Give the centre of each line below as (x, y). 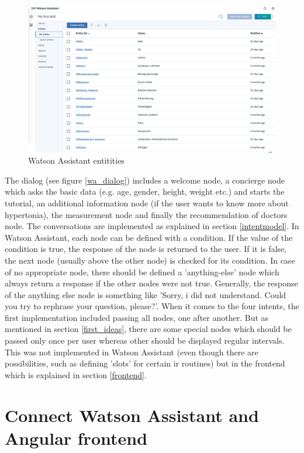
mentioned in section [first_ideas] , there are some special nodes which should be (148, 329)
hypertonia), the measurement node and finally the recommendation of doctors (146, 214)
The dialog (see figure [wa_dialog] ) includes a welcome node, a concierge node (145, 180)
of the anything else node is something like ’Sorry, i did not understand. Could (146, 294)
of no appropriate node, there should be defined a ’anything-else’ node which (142, 272)
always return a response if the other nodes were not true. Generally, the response (151, 283)
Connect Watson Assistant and (132, 415)
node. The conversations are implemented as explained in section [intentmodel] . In (152, 226)
